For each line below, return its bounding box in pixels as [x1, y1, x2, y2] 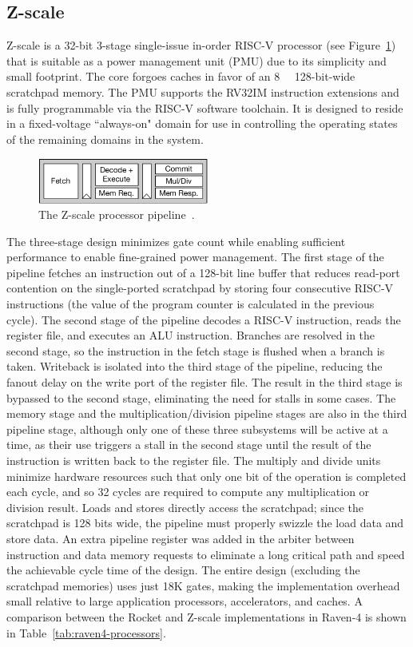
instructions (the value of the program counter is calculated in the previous [6, 296, 375, 312]
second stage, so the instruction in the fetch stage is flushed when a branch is [6, 342, 385, 359]
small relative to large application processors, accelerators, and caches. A [6, 593, 363, 609]
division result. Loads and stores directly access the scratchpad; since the [6, 498, 364, 515]
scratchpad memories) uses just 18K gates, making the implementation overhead [6, 577, 400, 593]
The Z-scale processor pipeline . [38, 206, 195, 223]
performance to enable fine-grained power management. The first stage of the [6, 248, 384, 265]
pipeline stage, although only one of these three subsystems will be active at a [6, 420, 388, 437]
